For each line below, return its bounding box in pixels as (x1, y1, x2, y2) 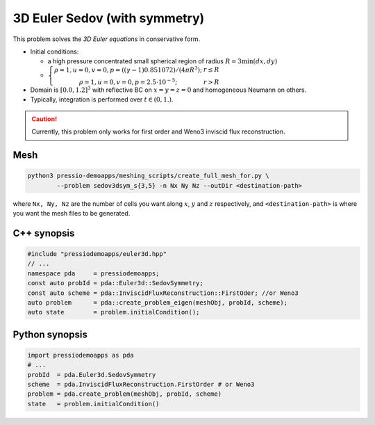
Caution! (31, 115, 58, 123)
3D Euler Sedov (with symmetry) (12, 10, 205, 26)
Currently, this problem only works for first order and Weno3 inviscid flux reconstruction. (31, 127, 285, 136)
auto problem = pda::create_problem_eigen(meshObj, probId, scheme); (27, 298, 288, 306)
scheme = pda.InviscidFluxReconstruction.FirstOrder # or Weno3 (27, 380, 255, 389)
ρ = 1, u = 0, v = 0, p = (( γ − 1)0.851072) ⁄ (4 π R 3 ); (54, 65, 203, 74)
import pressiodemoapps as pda (27, 351, 135, 359)
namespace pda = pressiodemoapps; (27, 269, 160, 278)
